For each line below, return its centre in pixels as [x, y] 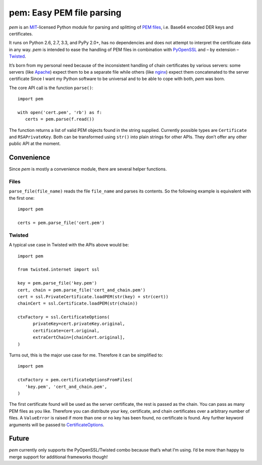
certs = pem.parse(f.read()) [60, 119]
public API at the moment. [35, 144]
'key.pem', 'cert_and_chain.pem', [66, 386]
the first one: [22, 198]
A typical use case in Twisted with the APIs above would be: [69, 245]
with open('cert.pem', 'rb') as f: [60, 112]
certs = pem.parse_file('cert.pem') [61, 223]
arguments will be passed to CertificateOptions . [57, 425]
